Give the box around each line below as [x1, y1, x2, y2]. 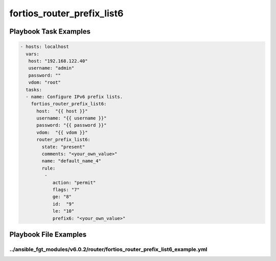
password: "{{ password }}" [36, 123, 107, 128]
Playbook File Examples [9, 230, 87, 239]
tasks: [26, 87, 42, 92]
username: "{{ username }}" [36, 115, 107, 121]
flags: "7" [52, 186, 80, 193]
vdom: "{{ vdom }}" [36, 129, 88, 135]
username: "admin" [28, 65, 75, 71]
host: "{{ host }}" [36, 108, 88, 114]
